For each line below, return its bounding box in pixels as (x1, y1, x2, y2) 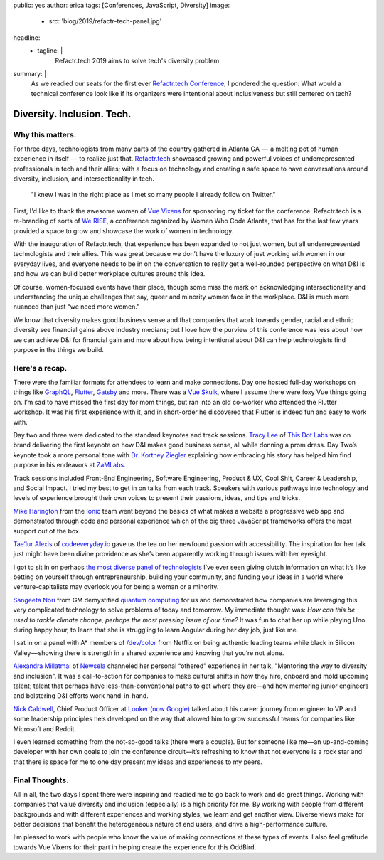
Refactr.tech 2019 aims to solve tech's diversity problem (55, 56, 220, 65)
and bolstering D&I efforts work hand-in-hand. (13, 691, 149, 700)
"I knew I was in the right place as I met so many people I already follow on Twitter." (31, 191, 276, 199)
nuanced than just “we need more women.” (13, 302, 140, 311)
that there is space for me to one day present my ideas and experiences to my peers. (13, 758, 262, 766)
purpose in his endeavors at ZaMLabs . (13, 461, 126, 469)
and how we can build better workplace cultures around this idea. (13, 270, 206, 278)
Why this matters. (13, 129, 77, 139)
